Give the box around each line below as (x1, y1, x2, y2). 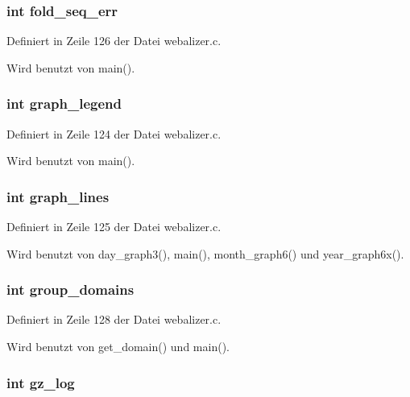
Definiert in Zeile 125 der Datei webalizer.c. (6, 218, 222, 235)
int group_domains (6, 279, 135, 300)
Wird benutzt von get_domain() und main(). (6, 338, 230, 355)
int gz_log (6, 372, 75, 392)
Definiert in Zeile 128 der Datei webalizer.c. (6, 311, 222, 328)
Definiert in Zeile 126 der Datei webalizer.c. (6, 32, 222, 49)
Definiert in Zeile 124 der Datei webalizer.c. (6, 125, 222, 142)
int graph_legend (6, 93, 122, 114)
